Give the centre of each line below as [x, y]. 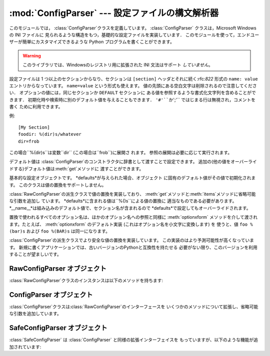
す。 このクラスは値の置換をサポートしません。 [58, 185]
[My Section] [34, 127]
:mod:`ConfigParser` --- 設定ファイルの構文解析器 [114, 13]
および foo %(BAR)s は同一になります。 [68, 231]
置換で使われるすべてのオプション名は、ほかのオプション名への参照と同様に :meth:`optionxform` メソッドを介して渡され [133, 217]
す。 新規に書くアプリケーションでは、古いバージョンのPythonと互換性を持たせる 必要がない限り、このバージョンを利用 [133, 247]
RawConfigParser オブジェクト [58, 268]
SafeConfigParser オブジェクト [58, 328]
